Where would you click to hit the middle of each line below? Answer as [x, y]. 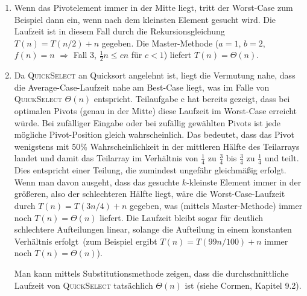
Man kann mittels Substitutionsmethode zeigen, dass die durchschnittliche [151, 273]
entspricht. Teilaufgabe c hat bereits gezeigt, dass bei [192, 99]
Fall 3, [85, 55]
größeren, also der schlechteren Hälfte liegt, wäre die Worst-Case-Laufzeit [150, 194]
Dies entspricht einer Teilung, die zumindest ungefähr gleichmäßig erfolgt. [150, 170]
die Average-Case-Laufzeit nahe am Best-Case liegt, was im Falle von [142, 87]
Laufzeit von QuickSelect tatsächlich [84, 285]
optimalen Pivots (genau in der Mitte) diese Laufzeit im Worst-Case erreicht [156, 110]
